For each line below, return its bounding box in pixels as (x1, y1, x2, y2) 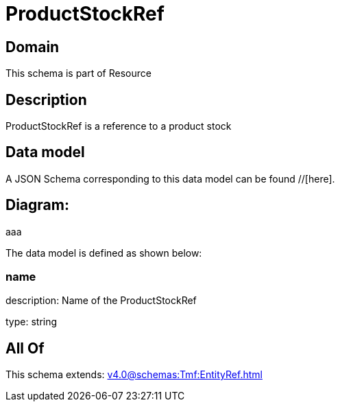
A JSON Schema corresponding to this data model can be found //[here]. (5, 172, 335, 185)
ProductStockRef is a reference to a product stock (5, 120, 232, 132)
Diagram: (5, 196, 69, 214)
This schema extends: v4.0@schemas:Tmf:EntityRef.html (5, 369, 263, 381)
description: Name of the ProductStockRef (5, 294, 197, 307)
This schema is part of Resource (5, 67, 151, 80)
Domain (5, 38, 60, 56)
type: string (5, 316, 58, 328)
